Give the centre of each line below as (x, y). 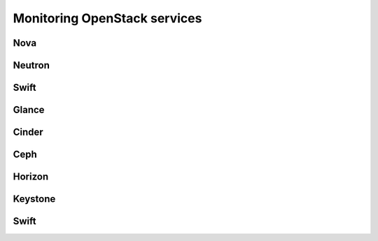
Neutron (31, 65)
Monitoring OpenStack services (107, 18)
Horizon (31, 177)
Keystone (34, 199)
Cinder (28, 132)
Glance (29, 110)
